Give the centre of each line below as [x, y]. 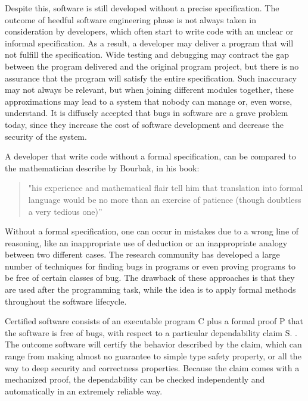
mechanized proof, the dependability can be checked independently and [135, 379]
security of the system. [46, 136]
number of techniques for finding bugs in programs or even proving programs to [150, 266]
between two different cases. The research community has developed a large [142, 254]
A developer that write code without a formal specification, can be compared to [150, 156]
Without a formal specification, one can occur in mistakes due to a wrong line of [152, 231]
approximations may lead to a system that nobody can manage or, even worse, [149, 101]
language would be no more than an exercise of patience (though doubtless [165, 199]
